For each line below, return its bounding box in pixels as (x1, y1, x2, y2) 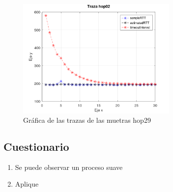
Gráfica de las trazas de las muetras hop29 (23, 115, 151, 125)
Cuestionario (3, 139, 69, 154)
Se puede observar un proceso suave (15, 162, 123, 172)
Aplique (15, 178, 39, 189)
